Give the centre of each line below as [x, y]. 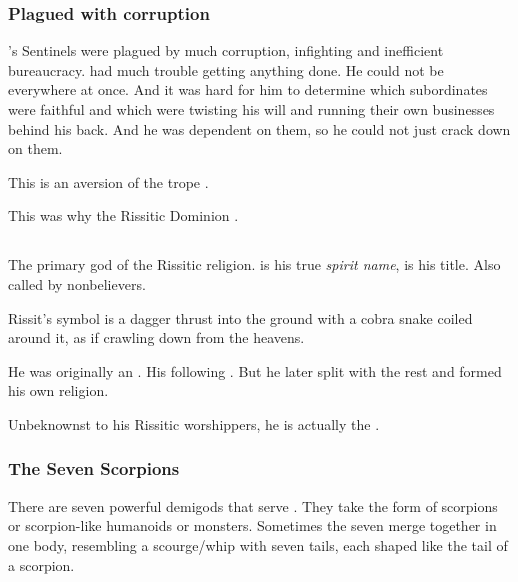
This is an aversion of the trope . [108, 181]
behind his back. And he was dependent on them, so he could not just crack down [259, 128]
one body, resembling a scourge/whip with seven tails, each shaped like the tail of [258, 544]
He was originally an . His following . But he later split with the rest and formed [255, 370]
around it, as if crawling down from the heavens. [156, 337]
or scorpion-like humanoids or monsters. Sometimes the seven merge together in [252, 525]
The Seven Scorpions [94, 468]
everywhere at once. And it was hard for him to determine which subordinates [248, 89]
